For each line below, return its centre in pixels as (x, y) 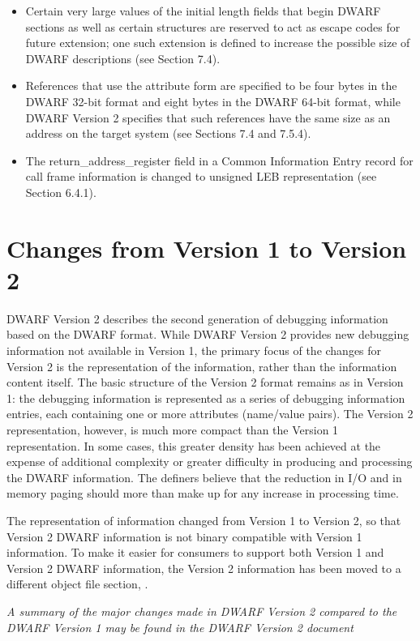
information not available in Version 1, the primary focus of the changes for (194, 350)
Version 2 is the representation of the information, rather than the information (202, 366)
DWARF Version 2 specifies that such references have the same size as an (208, 117)
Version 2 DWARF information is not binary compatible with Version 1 (184, 536)
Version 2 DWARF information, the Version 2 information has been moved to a (204, 568)
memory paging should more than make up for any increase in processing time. (203, 493)
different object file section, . (77, 584)
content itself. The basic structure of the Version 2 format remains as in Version (205, 382)
